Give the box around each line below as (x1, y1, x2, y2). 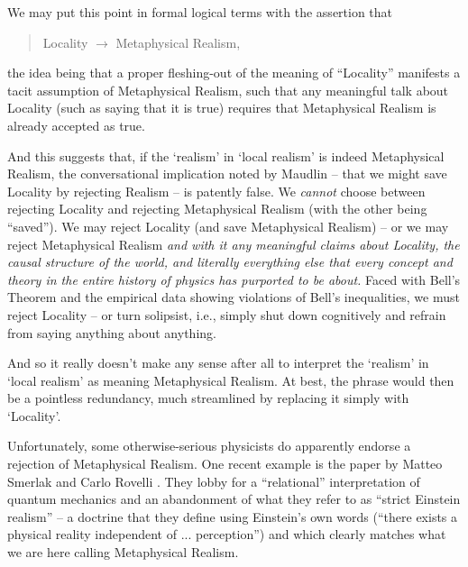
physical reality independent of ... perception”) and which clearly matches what (7, 525, 446, 544)
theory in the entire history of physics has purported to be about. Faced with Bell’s (7, 270, 461, 288)
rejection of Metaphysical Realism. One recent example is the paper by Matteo (7, 454, 443, 473)
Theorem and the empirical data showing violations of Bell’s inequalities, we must (7, 288, 460, 306)
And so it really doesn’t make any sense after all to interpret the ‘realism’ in (7, 353, 429, 372)
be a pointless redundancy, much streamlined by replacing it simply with (7, 389, 409, 407)
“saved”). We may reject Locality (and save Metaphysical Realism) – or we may (7, 216, 449, 235)
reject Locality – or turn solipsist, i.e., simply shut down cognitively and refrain (7, 305, 446, 324)
